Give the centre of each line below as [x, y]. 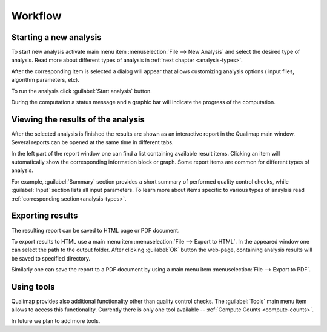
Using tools [33, 287]
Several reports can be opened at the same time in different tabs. [92, 142]
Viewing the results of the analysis [78, 119]
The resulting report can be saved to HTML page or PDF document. [95, 230]
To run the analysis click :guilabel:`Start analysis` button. [82, 91]
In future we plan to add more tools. [56, 320]
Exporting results [45, 216]
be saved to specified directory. [51, 258]
